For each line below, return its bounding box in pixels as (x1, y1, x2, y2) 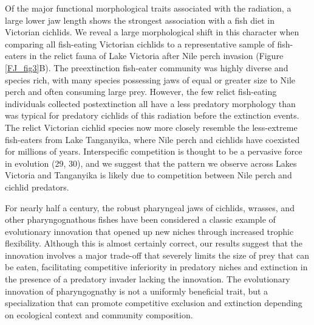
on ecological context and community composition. (5, 308, 193, 321)
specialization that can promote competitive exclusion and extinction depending (5, 296, 302, 309)
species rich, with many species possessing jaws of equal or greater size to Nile (5, 73, 296, 86)
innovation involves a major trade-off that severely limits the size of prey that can (5, 248, 309, 261)
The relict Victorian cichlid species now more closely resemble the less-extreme (5, 121, 298, 133)
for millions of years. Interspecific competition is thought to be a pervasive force (5, 145, 302, 158)
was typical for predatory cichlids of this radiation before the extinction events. (5, 109, 299, 122)
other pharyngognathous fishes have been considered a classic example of (5, 213, 276, 226)
